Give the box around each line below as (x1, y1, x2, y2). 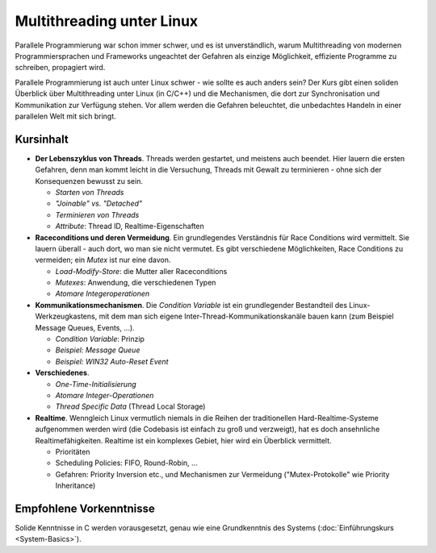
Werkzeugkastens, (35, 311, 98, 322)
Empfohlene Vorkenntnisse (15, 501, 155, 515)
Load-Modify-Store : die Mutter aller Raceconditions (55, 266, 228, 276)
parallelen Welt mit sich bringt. (15, 111, 116, 121)
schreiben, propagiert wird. (15, 63, 106, 73)
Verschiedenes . (35, 368, 90, 378)
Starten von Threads (55, 187, 124, 197)
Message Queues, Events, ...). (35, 322, 135, 332)
